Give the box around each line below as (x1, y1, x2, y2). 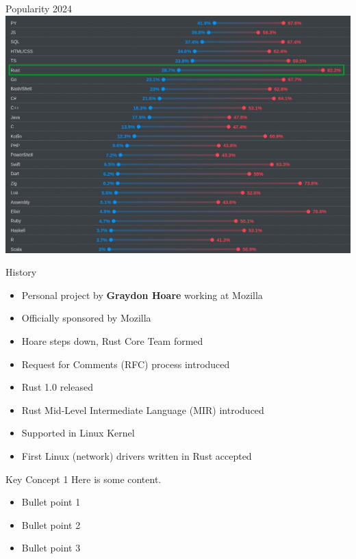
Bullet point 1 (21, 495, 81, 509)
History (5, 265, 37, 279)
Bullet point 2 (21, 517, 81, 532)
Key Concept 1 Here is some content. (5, 471, 162, 486)
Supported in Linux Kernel (21, 426, 135, 440)
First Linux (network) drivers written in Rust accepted (21, 448, 252, 463)
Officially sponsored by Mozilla (21, 311, 151, 325)
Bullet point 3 (21, 541, 81, 555)
